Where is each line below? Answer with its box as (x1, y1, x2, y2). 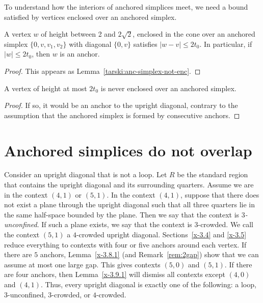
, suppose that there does (180, 189, 259, 200)
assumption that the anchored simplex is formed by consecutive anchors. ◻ (4, 109, 240, 120)
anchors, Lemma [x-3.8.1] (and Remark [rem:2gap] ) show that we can (40, 249, 259, 260)
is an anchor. (60, 48, 100, 59)
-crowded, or (51, 289, 91, 299)
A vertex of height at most (4, 82, 87, 93)
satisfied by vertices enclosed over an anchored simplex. (4, 11, 177, 22)
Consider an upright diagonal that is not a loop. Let (4, 169, 167, 180)
